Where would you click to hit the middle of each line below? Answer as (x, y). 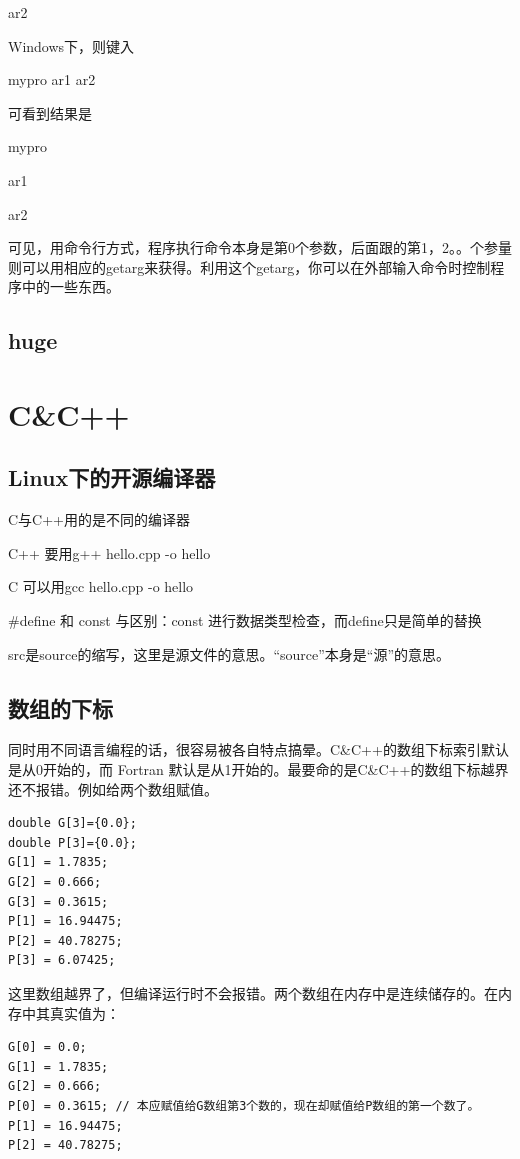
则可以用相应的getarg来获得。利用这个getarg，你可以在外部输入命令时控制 (249, 266)
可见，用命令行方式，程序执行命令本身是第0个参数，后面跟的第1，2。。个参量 (260, 247)
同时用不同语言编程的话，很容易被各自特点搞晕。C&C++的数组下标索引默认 (258, 749)
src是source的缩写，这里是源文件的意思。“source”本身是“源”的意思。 (229, 653)
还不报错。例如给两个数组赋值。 (113, 788)
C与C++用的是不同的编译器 (99, 519)
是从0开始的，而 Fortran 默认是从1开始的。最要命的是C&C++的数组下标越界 (258, 769)
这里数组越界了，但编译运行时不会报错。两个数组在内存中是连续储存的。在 (253, 993)
